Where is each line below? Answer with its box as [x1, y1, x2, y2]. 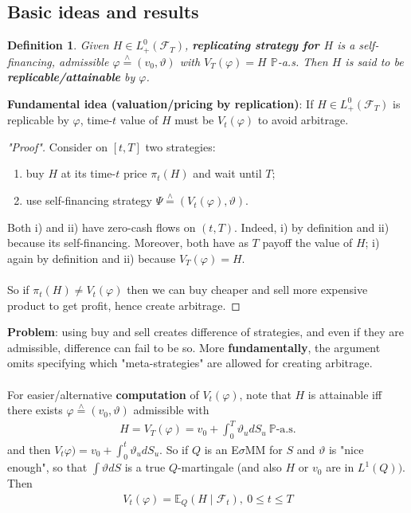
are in [326, 459, 354, 476]
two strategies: [145, 138, 216, 155]
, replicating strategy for [185, 37, 319, 53]
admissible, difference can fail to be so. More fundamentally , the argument [7, 339, 381, 355]
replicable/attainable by [7, 69, 135, 85]
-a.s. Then [277, 53, 328, 69]
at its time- [61, 165, 116, 182]
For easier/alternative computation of [7, 386, 199, 402]
